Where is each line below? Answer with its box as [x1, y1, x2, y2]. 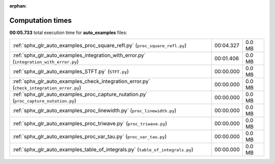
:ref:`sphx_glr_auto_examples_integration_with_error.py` [12, 52, 146, 59]
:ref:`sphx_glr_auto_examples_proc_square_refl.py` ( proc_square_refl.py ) [12, 42, 187, 49]
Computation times [9, 16, 72, 25]
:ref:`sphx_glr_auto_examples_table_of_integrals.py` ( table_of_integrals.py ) [12, 146, 194, 153]
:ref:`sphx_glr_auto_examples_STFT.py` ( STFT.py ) [12, 68, 129, 75]
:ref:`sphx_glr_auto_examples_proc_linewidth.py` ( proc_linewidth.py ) [12, 107, 177, 114]
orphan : [9, 3, 27, 9]
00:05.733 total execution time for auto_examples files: [9, 29, 127, 36]
